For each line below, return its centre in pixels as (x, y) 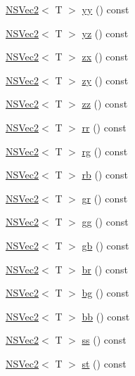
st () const (104, 363)
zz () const (105, 104)
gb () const (105, 245)
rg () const (105, 151)
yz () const (105, 33)
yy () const (105, 9)
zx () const (105, 57)
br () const (105, 269)
